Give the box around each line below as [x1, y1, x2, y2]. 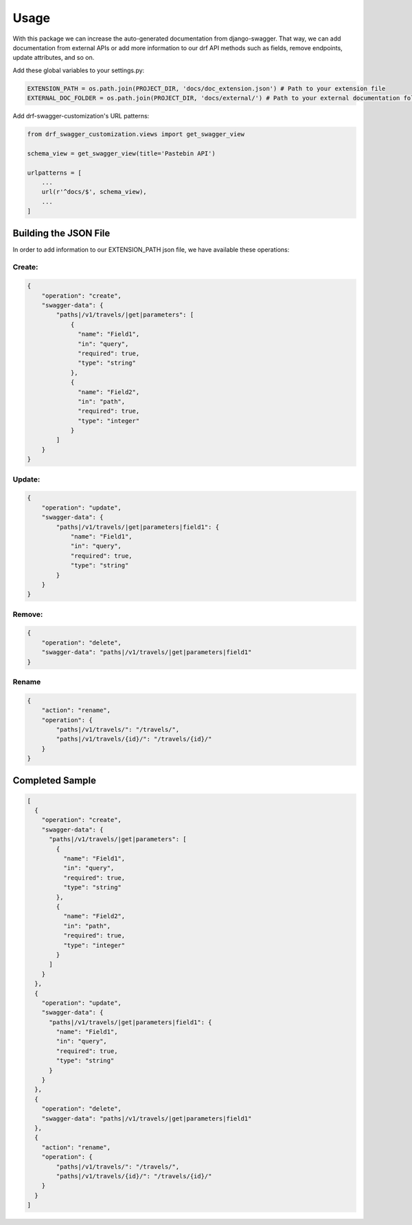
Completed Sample [12, 774, 96, 786]
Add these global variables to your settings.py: [12, 66, 145, 74]
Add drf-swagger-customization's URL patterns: [12, 112, 150, 120]
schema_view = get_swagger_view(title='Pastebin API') [27, 149, 216, 158]
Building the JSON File [12, 227, 111, 239]
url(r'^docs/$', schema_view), [41, 188, 147, 196]
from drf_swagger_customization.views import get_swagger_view [27, 131, 245, 138]
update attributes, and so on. [12, 54, 95, 62]
